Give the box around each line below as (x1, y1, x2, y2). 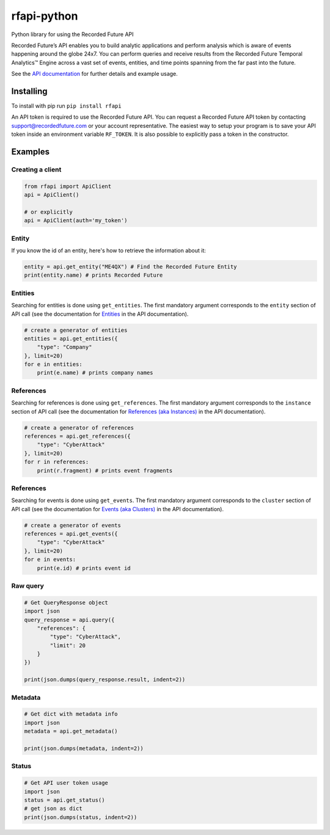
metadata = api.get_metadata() (24, 728, 119, 735)
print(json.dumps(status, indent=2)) (24, 814, 137, 820)
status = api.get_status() (24, 796, 105, 803)
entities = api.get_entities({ (24, 335, 119, 342)
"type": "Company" (37, 343, 92, 351)
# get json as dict (24, 805, 82, 812)
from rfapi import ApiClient (24, 182, 112, 190)
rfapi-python (11, 9, 78, 23)
